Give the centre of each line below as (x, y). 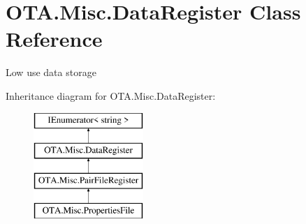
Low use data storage (51, 72)
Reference (54, 39)
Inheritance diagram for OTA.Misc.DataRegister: (111, 95)
